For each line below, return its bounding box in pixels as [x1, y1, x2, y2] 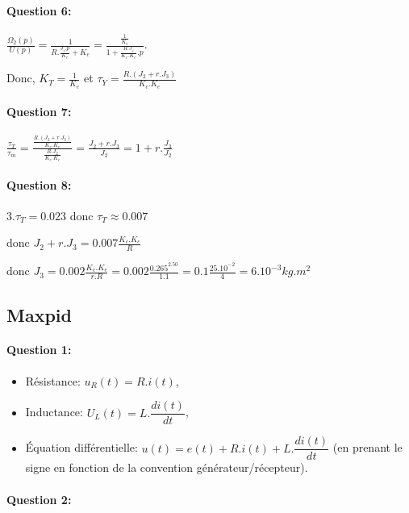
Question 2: [6, 490, 72, 507]
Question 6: [6, 2, 72, 19]
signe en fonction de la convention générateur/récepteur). [25, 459, 308, 476]
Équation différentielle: [25, 439, 138, 456]
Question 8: [6, 176, 72, 193]
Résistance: [25, 372, 81, 389]
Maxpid [6, 302, 72, 327]
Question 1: [6, 341, 72, 358]
